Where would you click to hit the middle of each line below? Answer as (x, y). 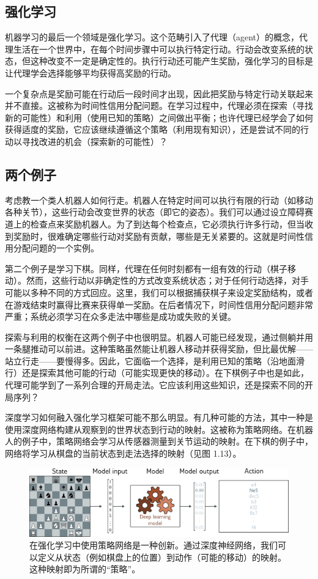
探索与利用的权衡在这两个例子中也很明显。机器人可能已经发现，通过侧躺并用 (159, 337)
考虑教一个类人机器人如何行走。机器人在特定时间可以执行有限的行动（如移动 (159, 200)
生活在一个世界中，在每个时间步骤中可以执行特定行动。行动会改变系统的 (159, 49)
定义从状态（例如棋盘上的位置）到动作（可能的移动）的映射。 (162, 557)
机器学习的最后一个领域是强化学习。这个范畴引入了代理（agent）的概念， (152, 37)
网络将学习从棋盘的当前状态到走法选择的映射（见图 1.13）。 (123, 453)
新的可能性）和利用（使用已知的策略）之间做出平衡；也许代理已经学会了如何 (159, 117)
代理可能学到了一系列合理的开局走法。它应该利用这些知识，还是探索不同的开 (159, 385)
